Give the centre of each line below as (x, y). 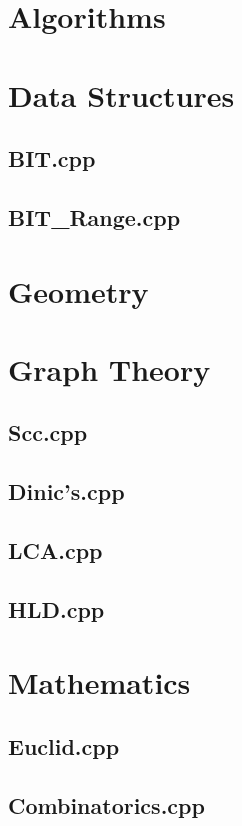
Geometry (78, 290)
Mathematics (99, 682)
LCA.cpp (55, 550)
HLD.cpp (56, 608)
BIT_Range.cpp (94, 216)
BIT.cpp (52, 158)
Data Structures (121, 94)
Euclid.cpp (64, 745)
